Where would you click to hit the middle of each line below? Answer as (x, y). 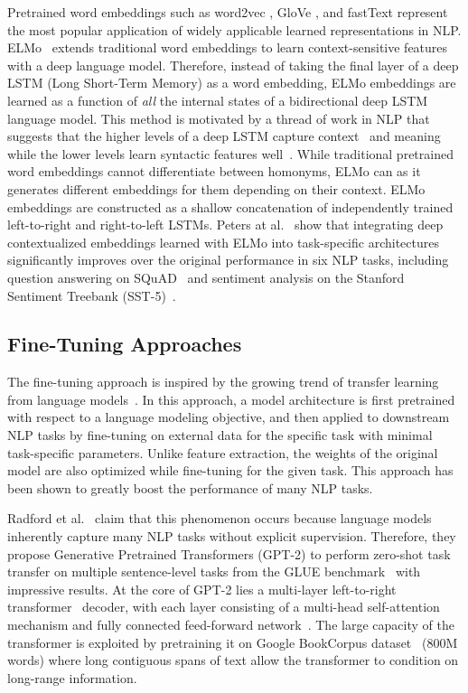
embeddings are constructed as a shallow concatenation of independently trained (230, 206)
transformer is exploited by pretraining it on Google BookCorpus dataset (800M (233, 642)
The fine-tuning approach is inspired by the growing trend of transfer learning (223, 382)
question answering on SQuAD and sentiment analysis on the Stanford (206, 277)
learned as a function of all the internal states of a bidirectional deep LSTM (218, 100)
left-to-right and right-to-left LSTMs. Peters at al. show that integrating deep (225, 225)
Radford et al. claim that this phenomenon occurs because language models (220, 518)
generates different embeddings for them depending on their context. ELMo (216, 188)
